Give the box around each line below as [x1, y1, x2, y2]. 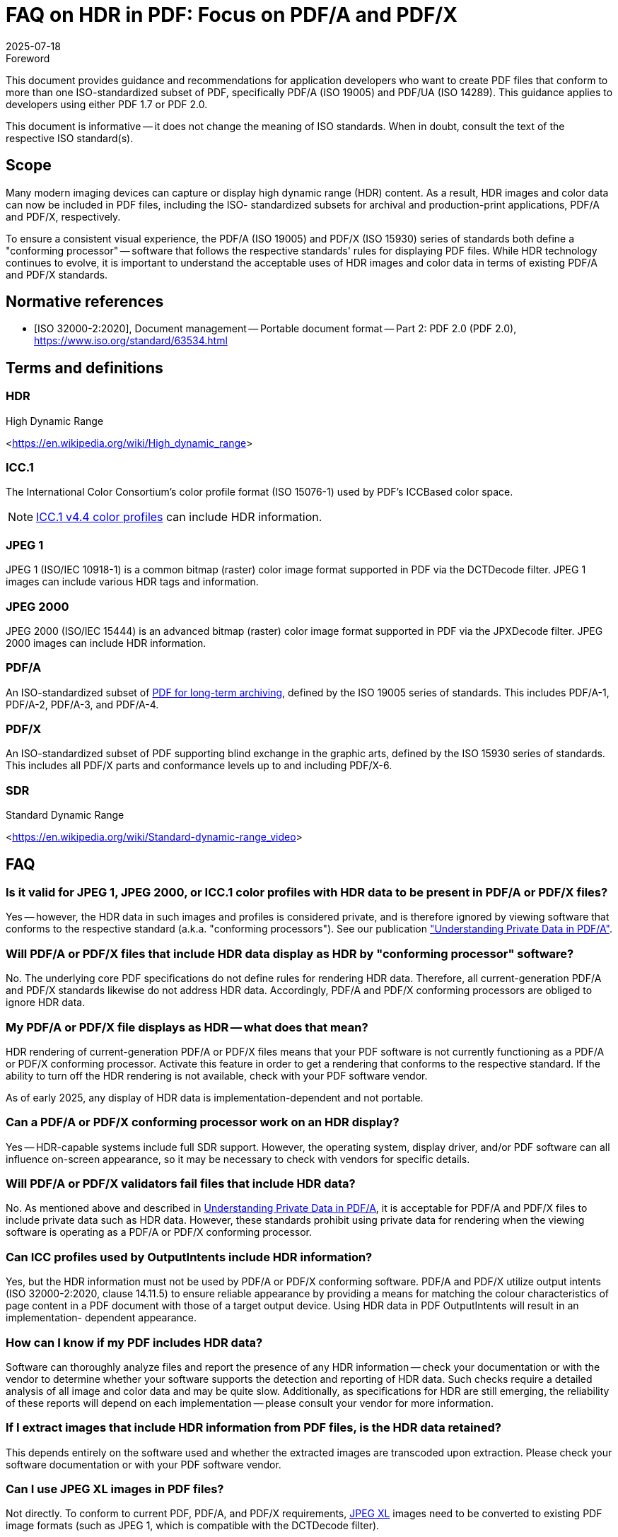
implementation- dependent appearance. [6, 1311, 197, 1324]
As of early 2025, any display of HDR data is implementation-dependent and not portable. [6, 1091, 424, 1104]
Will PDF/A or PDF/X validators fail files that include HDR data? [6, 1176, 356, 1191]
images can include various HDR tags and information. [6, 575, 259, 588]
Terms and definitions [6, 358, 163, 377]
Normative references [6, 293, 164, 311]
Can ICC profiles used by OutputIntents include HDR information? [6, 1249, 373, 1264]
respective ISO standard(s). [6, 132, 134, 144]
